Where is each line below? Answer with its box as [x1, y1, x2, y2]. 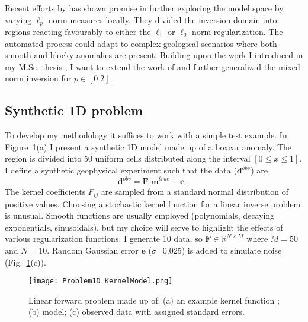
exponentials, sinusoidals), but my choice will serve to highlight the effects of [5, 220, 283, 233]
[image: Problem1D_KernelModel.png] [28, 277, 173, 286]
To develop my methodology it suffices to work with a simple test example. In [5, 129, 287, 141]
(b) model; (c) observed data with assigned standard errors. [28, 305, 245, 318]
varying [5, 13, 32, 26]
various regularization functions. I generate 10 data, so [5, 232, 203, 245]
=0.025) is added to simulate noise [156, 244, 282, 256]
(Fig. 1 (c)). [5, 255, 46, 268]
